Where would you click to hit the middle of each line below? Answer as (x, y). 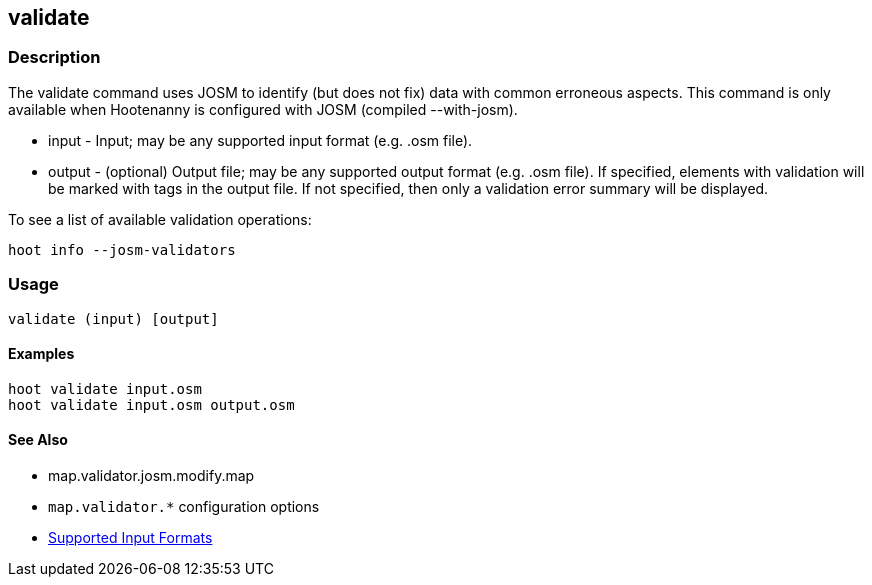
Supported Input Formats (130, 537)
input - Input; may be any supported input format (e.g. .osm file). (260, 140)
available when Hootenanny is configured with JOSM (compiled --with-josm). (263, 109)
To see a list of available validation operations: (160, 219)
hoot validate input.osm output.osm (151, 404)
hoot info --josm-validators (122, 249)
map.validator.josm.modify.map (151, 475)
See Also (38, 440)
